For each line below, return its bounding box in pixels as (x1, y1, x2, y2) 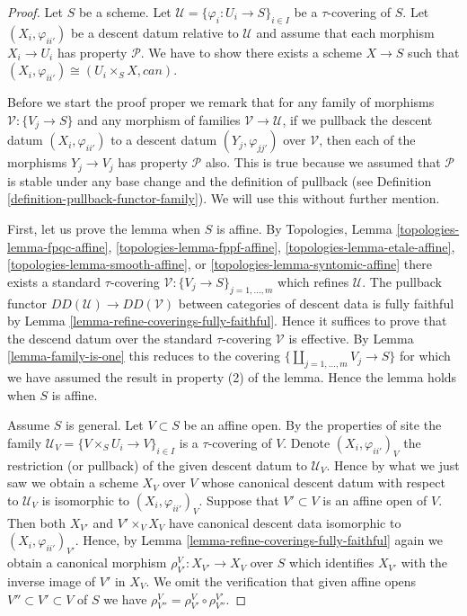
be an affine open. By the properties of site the (183, 415, 442, 434)
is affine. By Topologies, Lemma (216, 219, 392, 238)
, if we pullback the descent (282, 110, 433, 129)
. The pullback (362, 272, 442, 290)
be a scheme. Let (78, 3, 172, 21)
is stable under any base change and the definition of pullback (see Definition (7, 171, 432, 190)
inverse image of (7, 571, 96, 590)
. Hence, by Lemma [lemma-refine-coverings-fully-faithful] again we (75, 531, 443, 549)
